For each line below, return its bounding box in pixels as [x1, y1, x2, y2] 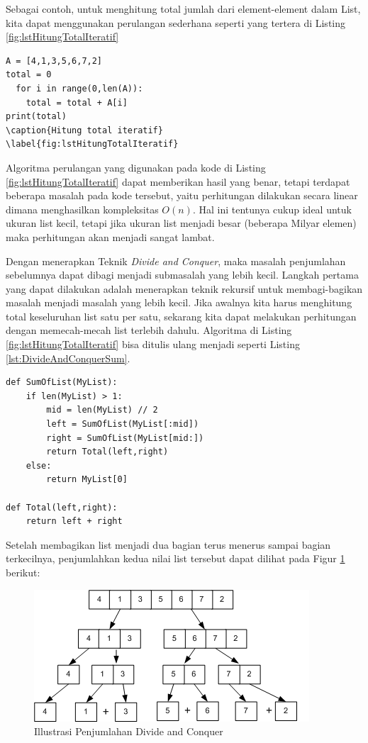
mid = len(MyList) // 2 [46, 405, 158, 415]
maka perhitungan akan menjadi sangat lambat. [6, 229, 215, 244]
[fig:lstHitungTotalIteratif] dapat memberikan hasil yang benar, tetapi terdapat [6, 174, 350, 189]
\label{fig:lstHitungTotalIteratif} [6, 139, 179, 150]
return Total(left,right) [46, 447, 169, 457]
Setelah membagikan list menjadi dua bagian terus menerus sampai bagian [6, 537, 331, 552]
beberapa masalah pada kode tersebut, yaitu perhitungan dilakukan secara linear [6, 188, 358, 203]
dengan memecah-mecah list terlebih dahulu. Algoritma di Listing [6, 323, 292, 337]
